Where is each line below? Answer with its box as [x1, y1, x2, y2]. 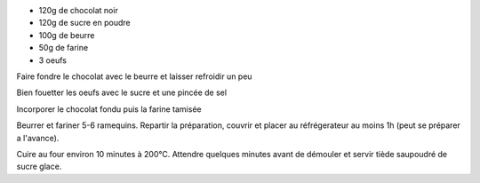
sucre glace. [16, 161, 62, 172]
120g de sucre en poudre [38, 18, 131, 28]
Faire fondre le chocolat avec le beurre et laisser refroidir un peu [16, 71, 252, 82]
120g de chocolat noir [38, 5, 119, 15]
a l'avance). [16, 132, 60, 143]
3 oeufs [38, 54, 67, 66]
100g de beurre [38, 29, 95, 40]
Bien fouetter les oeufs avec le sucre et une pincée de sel [16, 87, 227, 98]
